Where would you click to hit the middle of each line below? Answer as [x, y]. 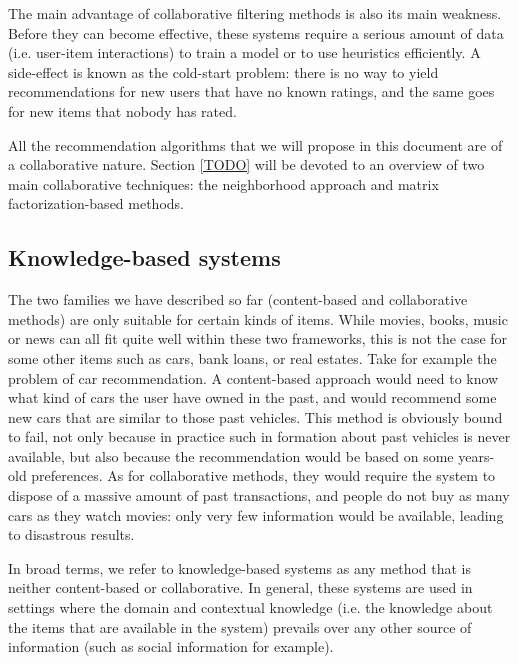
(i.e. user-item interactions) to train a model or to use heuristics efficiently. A [244, 52]
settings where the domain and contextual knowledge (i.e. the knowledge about [250, 607]
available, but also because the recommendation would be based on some [231, 455]
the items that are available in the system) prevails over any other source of [240, 626]
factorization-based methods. [96, 203]
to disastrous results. [71, 534]
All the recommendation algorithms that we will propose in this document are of [255, 144]
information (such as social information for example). [171, 646]
